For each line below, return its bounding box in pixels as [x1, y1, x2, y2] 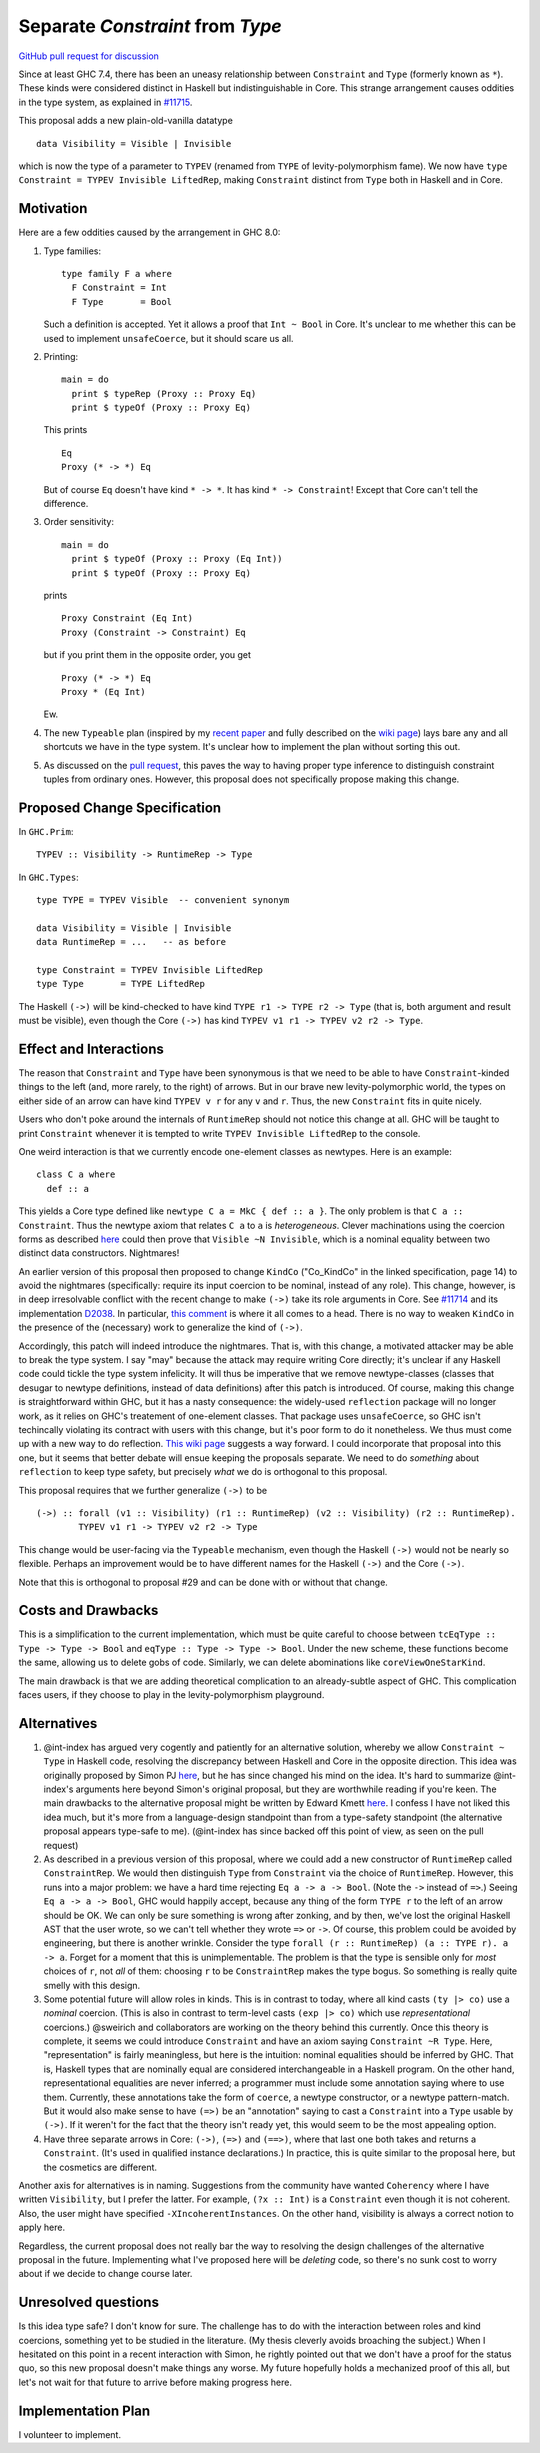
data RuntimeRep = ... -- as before [36, 936, 227, 948]
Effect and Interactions [18, 1040, 165, 1057]
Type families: [43, 245, 102, 257]
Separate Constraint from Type [18, 15, 282, 37]
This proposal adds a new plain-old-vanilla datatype [18, 115, 234, 127]
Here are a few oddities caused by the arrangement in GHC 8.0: [18, 226, 281, 239]
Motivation [18, 200, 88, 217]
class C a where [36, 1169, 116, 1180]
